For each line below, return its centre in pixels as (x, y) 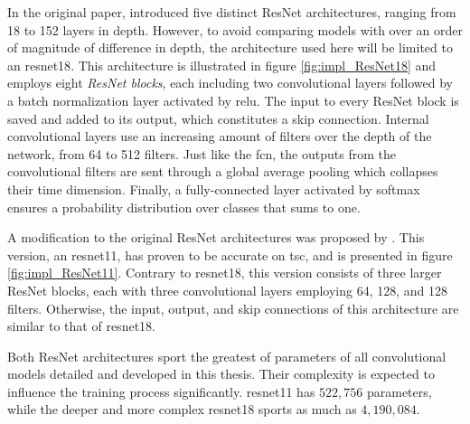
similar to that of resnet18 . (81, 326)
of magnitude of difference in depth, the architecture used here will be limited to (230, 47)
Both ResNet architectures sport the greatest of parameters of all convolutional (227, 356)
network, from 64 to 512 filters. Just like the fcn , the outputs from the (202, 153)
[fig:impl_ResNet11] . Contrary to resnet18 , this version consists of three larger (225, 273)
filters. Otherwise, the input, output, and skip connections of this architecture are (233, 308)
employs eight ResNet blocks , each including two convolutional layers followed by (230, 83)
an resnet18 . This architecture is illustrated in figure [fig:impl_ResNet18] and (222, 65)
